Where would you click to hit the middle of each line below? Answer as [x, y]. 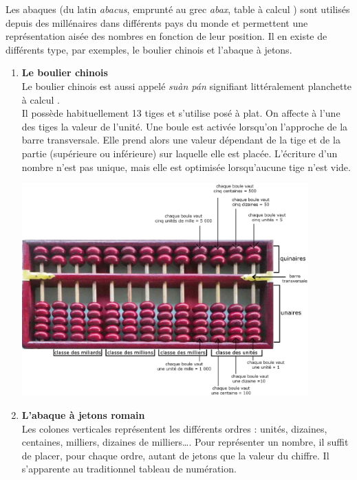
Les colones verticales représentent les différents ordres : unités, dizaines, [174, 428]
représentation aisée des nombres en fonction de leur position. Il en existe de [166, 36]
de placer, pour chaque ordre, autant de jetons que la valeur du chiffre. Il [175, 455]
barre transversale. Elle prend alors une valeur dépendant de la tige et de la [181, 140]
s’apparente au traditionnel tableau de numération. [129, 469]
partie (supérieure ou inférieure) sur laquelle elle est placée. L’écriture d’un [180, 153]
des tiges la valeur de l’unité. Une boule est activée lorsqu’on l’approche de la [185, 126]
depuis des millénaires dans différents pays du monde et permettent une [157, 22]
